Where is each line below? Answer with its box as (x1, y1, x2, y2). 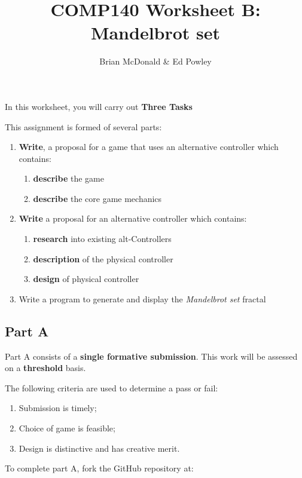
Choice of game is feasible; (19, 422, 115, 434)
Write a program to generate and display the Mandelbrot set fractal (19, 292, 266, 305)
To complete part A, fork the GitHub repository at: (5, 462, 194, 474)
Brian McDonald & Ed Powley (99, 55, 212, 68)
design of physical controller (33, 272, 139, 285)
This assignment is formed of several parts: (5, 120, 162, 133)
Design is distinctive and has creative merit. (19, 442, 180, 454)
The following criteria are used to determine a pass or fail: (5, 381, 218, 394)
